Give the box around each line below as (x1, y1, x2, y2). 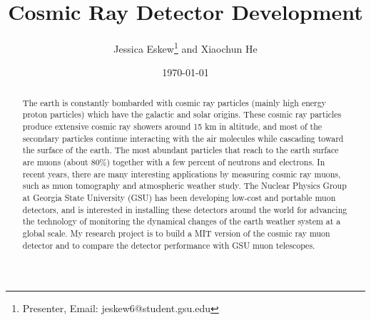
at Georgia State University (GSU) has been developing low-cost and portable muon (22, 192, 336, 204)
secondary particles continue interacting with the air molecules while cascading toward (22, 132, 344, 144)
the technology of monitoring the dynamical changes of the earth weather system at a (22, 215, 341, 227)
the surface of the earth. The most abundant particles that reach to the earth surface (22, 144, 339, 156)
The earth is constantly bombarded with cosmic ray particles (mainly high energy (22, 96, 326, 108)
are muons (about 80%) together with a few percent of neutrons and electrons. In (22, 156, 325, 168)
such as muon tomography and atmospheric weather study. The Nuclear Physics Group (22, 180, 347, 192)
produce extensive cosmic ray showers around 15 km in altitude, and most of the (22, 120, 322, 133)
